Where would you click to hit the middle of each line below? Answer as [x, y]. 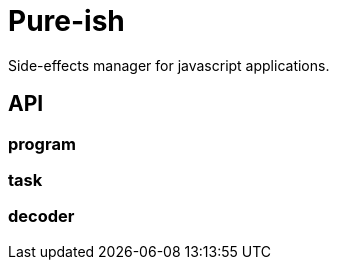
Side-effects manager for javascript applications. [169, 65]
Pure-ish [66, 21]
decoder [41, 216]
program [42, 143]
